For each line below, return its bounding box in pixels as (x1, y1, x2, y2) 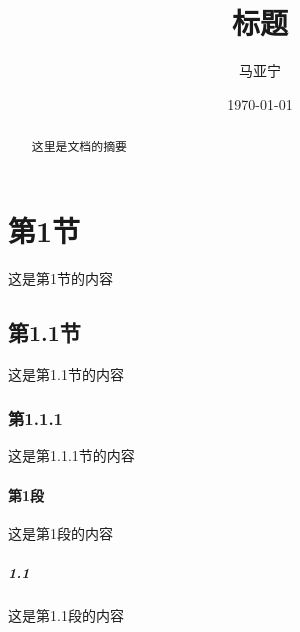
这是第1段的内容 (8, 522, 113, 543)
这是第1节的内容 (8, 267, 113, 288)
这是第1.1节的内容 (8, 363, 124, 384)
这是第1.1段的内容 (8, 604, 124, 625)
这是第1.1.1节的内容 (8, 445, 135, 466)
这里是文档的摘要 (31, 138, 127, 155)
